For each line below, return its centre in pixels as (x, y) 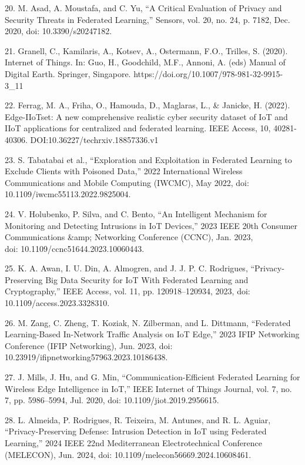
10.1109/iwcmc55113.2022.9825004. (68, 194)
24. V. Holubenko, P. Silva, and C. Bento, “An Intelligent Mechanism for (136, 213)
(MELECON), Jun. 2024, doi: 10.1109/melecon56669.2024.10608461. (128, 454)
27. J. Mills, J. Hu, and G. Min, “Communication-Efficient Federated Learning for (152, 377)
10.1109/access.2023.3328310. (57, 303)
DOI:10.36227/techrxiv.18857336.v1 (94, 139)
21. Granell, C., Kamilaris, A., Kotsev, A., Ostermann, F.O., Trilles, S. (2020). (146, 50)
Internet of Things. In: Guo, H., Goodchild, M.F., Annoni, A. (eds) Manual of (145, 62)
